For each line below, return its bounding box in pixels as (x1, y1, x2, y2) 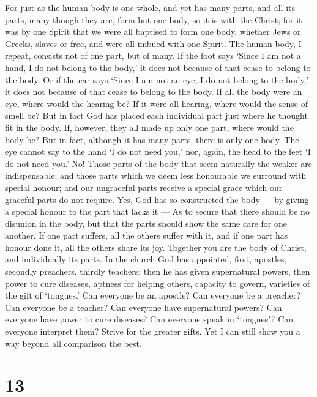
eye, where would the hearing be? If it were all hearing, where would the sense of (5, 97, 308, 109)
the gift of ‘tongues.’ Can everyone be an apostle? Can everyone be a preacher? (5, 289, 300, 302)
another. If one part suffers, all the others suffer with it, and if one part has (5, 229, 288, 242)
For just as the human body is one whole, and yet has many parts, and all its (5, 1, 296, 13)
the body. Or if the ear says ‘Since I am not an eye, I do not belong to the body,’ (5, 73, 309, 86)
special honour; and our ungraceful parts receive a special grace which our (5, 180, 283, 193)
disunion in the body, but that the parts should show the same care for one (5, 217, 287, 229)
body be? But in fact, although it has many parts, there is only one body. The (5, 133, 299, 146)
